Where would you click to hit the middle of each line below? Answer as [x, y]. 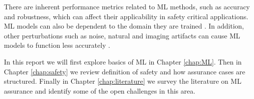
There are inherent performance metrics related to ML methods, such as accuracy [127, 6]
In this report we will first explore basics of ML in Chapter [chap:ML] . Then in [123, 61]
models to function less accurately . [57, 45]
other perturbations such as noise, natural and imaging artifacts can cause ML [122, 35]
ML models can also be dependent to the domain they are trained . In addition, [124, 26]
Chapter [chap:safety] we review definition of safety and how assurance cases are [125, 71]
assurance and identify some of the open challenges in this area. [100, 90]
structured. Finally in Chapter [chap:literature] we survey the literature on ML [123, 81]
